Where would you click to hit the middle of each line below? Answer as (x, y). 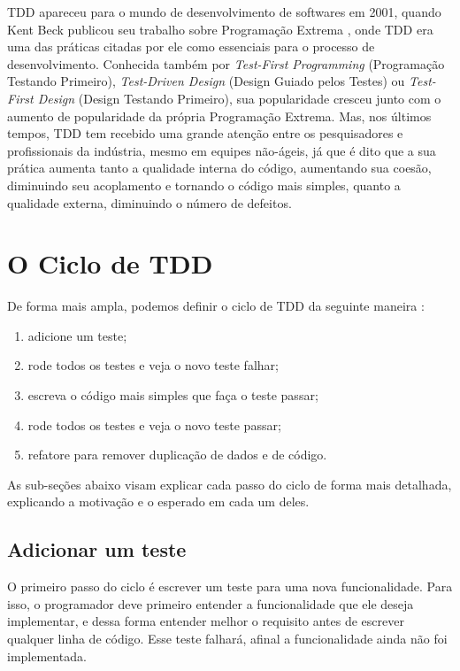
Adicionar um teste (97, 549)
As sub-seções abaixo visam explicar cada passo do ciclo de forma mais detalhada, (230, 484)
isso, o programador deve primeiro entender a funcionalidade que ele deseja (211, 603)
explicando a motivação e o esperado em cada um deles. (158, 501)
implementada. (47, 656)
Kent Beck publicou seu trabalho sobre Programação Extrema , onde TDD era (220, 29)
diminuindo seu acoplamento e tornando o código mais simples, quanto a (204, 185)
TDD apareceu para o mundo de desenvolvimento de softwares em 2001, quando (224, 12)
